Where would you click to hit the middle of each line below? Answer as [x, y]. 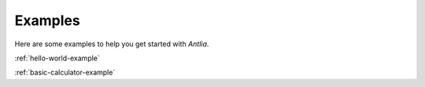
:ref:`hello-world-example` [57, 58]
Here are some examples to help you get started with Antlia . [112, 44]
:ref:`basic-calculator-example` [65, 72]
